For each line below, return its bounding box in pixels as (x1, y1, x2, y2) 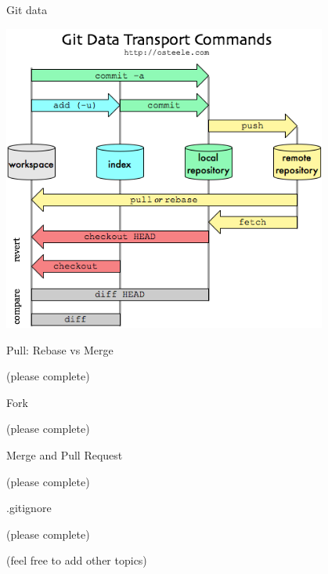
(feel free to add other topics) (6, 552, 147, 569)
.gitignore (6, 500, 52, 516)
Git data (6, 2, 48, 17)
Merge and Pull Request (6, 446, 123, 463)
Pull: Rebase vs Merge (6, 341, 114, 358)
